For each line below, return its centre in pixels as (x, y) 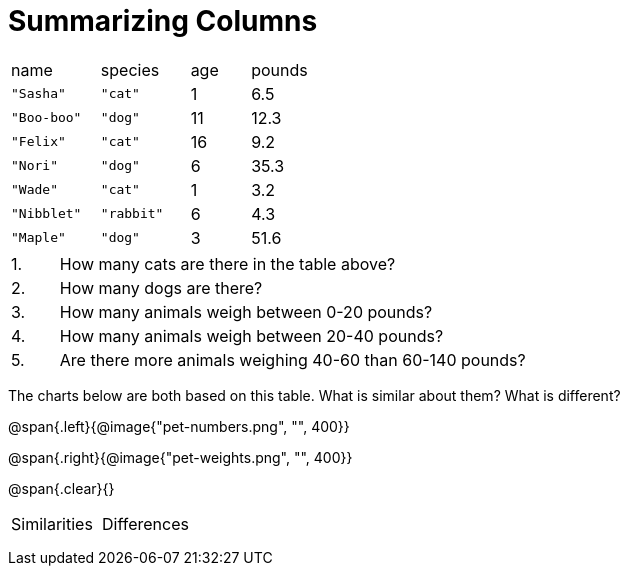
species (130, 69)
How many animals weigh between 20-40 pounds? (251, 335)
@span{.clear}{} (61, 488)
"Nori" (34, 166)
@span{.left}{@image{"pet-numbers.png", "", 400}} (179, 426)
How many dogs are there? (161, 287)
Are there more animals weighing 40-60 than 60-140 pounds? (292, 359)
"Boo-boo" (46, 118)
